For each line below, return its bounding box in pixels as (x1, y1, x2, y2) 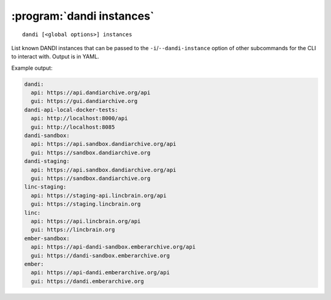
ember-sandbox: (24, 234, 70, 242)
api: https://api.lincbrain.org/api (31, 217, 141, 225)
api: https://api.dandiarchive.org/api (31, 89, 151, 96)
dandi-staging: (24, 158, 70, 165)
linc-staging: (24, 184, 67, 190)
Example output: (11, 64, 53, 72)
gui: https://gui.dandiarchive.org (31, 98, 138, 105)
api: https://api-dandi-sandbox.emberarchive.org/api (31, 244, 196, 250)
